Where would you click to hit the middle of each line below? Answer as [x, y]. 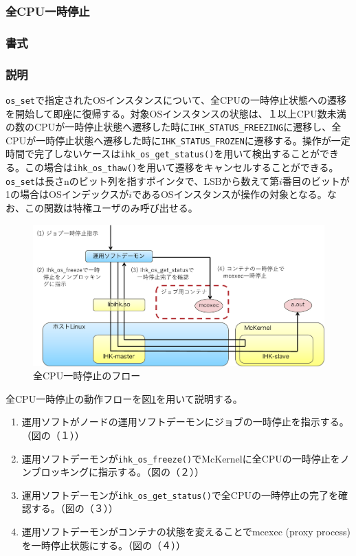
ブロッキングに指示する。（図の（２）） [118, 472]
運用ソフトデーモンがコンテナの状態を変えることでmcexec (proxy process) [186, 532]
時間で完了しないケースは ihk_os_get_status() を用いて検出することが [163, 154]
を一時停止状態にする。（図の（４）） [103, 545]
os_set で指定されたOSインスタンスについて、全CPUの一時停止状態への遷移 [176, 99]
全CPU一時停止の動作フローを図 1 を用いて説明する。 [124, 398]
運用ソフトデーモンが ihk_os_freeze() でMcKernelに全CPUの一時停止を [181, 458]
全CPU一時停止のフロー [87, 376]
